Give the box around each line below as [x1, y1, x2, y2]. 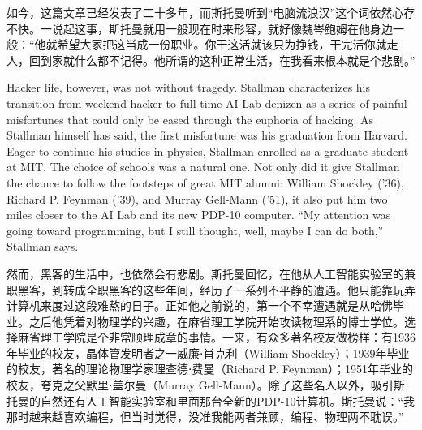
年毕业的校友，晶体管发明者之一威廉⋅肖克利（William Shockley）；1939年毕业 [6, 344, 410, 361]
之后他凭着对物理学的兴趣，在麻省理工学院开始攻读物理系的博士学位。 [28, 312, 404, 329]
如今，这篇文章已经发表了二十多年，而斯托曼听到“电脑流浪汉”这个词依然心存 [6, 4, 416, 20]
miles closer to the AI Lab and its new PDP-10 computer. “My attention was [6, 206, 391, 223]
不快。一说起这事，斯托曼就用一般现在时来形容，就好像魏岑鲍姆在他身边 [6, 19, 393, 37]
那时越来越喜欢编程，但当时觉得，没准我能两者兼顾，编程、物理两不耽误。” [6, 408, 404, 425]
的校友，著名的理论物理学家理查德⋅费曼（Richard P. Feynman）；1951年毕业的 [6, 360, 413, 377]
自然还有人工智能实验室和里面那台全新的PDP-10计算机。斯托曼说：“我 [40, 392, 416, 409]
